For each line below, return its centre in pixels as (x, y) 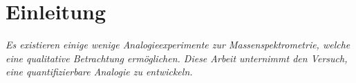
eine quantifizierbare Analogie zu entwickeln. (99, 72)
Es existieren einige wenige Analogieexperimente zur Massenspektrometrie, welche (178, 45)
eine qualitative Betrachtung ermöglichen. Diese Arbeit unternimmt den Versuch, (177, 58)
